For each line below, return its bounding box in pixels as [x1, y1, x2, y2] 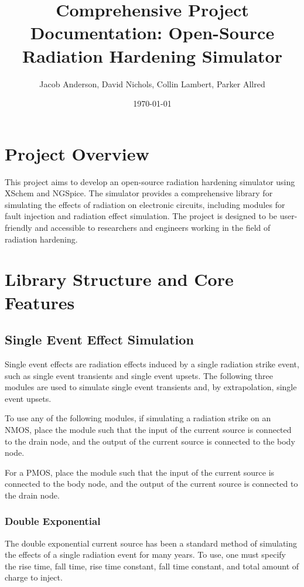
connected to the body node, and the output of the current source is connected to [5, 477, 298, 490]
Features [5, 290, 75, 314]
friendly [5, 221, 32, 233]
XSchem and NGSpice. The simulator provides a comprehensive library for [5, 187, 273, 199]
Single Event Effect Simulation [5, 330, 194, 349]
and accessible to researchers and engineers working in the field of [35, 221, 271, 233]
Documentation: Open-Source [30, 21, 275, 45]
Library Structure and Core [5, 267, 234, 291]
